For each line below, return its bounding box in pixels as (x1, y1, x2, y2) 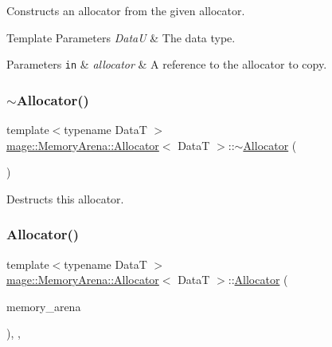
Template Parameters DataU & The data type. (6, 29, 236, 45)
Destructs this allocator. (6, 190, 124, 207)
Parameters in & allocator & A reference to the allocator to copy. (6, 56, 327, 73)
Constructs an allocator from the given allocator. (6, 2, 245, 18)
